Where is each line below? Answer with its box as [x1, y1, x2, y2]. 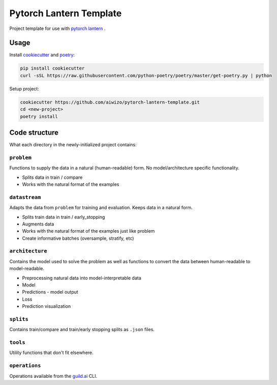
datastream [9, 194, 41, 201]
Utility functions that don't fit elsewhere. [9, 349, 94, 356]
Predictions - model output [22, 289, 78, 295]
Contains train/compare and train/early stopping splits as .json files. [9, 327, 155, 333]
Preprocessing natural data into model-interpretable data [22, 275, 142, 281]
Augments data [22, 221, 54, 227]
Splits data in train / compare [22, 174, 83, 180]
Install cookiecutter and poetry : [9, 52, 75, 58]
